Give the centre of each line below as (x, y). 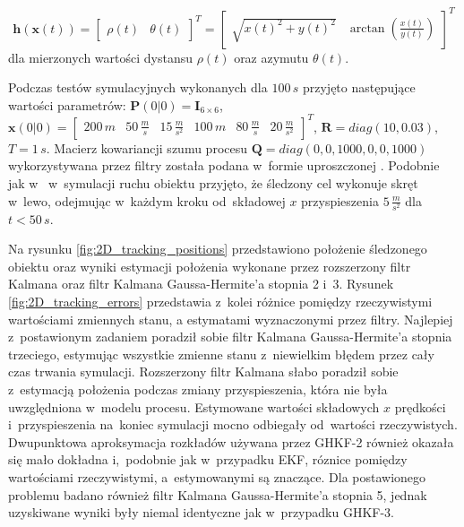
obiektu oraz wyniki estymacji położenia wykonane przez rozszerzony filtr (210, 266)
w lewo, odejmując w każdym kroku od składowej (147, 200)
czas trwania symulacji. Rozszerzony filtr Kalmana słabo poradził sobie (203, 371)
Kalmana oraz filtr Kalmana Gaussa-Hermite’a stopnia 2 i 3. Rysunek (201, 284)
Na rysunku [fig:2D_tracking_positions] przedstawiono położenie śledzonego (218, 249)
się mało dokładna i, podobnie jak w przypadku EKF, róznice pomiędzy (208, 459)
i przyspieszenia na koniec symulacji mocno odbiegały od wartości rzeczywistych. (233, 424)
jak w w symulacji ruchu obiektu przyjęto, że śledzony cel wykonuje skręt (213, 182)
